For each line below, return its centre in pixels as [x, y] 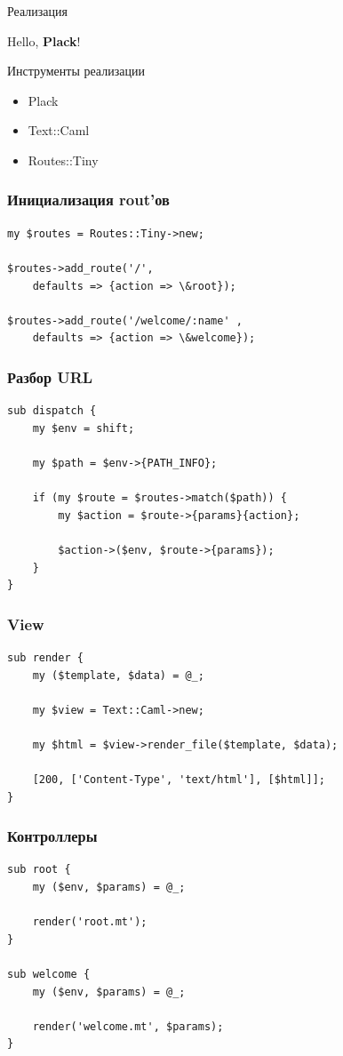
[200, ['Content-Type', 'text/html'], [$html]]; [179, 780]
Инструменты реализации [76, 71]
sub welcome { [49, 975]
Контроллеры [52, 836]
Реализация [37, 11]
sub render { [45, 657]
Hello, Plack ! [44, 40]
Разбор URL [50, 376]
